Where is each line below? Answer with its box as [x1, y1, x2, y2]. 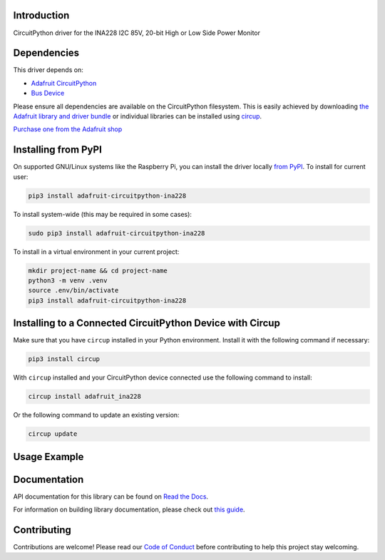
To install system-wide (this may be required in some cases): [13, 210, 192, 218]
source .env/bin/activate [28, 286, 119, 295]
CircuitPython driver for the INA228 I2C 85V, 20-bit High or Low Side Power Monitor [13, 29, 260, 37]
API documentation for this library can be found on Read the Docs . [13, 492, 209, 501]
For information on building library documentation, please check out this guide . [13, 505, 245, 514]
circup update [28, 430, 78, 438]
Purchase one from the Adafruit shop [13, 125, 123, 133]
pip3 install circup [28, 355, 100, 363]
